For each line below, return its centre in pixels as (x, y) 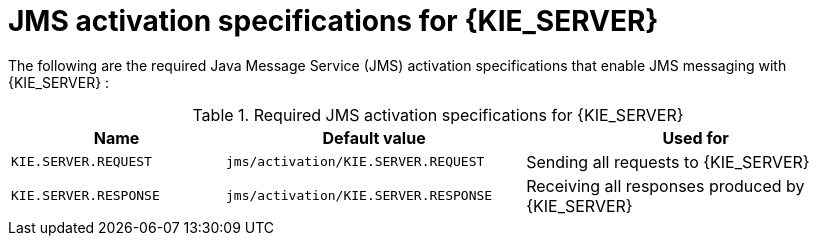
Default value (374, 137)
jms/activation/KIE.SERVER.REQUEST (355, 162)
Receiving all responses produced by (665, 185)
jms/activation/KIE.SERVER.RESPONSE (359, 196)
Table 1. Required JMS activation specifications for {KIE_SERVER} (438, 114)
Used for (695, 137)
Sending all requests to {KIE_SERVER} (668, 161)
